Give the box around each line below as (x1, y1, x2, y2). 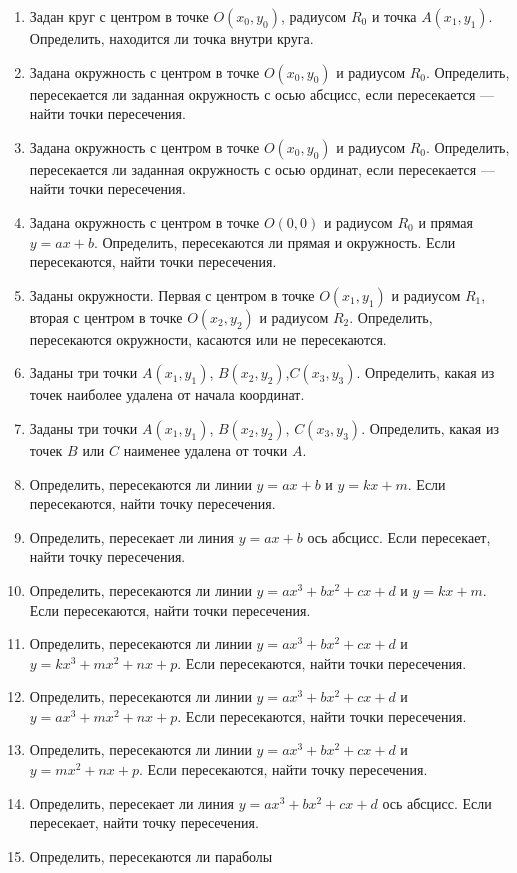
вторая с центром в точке (29, 306, 183, 327)
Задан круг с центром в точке (29, 6, 209, 26)
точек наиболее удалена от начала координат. (29, 384, 305, 405)
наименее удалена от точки (123, 439, 288, 460)
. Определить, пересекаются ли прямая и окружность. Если (93, 231, 456, 252)
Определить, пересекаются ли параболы (29, 845, 273, 866)
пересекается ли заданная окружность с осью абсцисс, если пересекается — (29, 83, 494, 104)
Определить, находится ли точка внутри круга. (29, 28, 314, 48)
